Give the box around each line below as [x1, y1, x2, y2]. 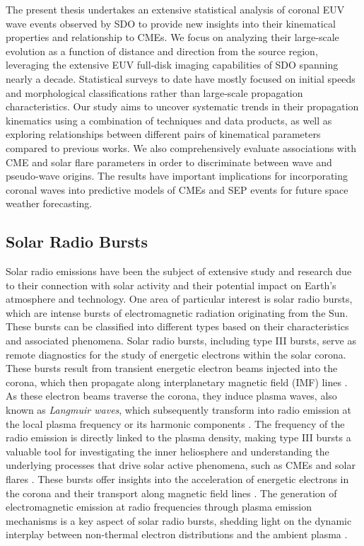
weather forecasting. [6, 196, 93, 211]
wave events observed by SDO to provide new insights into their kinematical [6, 16, 336, 30]
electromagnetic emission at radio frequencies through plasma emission [6, 499, 312, 514]
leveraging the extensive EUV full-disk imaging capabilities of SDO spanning [6, 57, 339, 72]
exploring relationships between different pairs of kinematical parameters [6, 127, 321, 141]
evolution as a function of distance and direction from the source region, [6, 43, 318, 58]
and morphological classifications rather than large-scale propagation [6, 85, 303, 100]
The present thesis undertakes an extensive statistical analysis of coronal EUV [6, 2, 345, 16]
